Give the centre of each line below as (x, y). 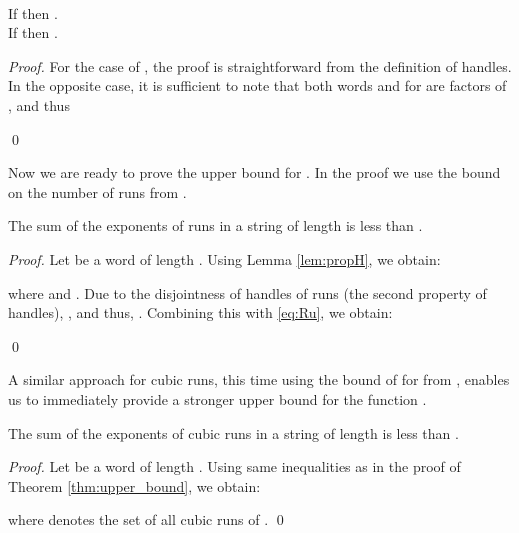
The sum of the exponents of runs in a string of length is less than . (215, 225)
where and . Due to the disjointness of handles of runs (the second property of (247, 292)
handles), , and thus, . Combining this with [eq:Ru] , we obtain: (200, 312)
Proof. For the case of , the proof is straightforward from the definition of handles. (260, 65)
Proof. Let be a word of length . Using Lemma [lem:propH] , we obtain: (224, 258)
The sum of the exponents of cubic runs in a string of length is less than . (233, 432)
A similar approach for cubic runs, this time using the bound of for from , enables (259, 379)
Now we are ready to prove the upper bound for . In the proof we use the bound (254, 172)
